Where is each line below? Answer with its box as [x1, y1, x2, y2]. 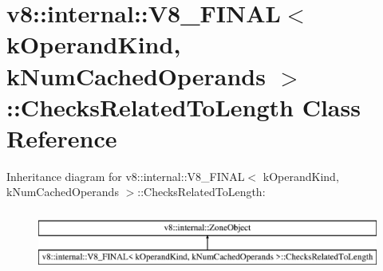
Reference [6, 121, 117, 154]
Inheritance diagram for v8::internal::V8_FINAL [6, 167, 245, 184]
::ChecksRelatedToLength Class [6, 90, 361, 123]
